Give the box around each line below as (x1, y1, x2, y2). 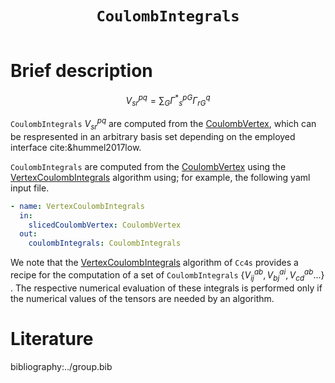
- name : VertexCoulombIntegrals (10, 201, 145, 211)
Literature (10, 327, 94, 350)
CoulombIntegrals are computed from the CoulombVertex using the (10, 160, 287, 172)
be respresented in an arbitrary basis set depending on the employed (10, 130, 296, 142)
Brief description (10, 60, 153, 82)
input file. (10, 182, 50, 194)
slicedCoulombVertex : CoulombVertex (28, 220, 182, 230)
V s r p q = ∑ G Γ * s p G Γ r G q (125, 92, 211, 109)
